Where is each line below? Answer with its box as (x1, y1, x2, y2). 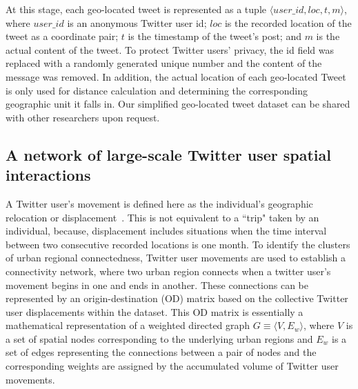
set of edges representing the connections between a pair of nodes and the (6, 345, 317, 359)
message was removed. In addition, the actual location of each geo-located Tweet (6, 69, 346, 83)
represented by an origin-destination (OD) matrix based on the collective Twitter (6, 291, 348, 306)
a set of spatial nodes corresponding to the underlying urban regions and (6, 331, 313, 346)
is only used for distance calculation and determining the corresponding (6, 83, 308, 97)
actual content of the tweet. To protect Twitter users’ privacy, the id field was (6, 42, 334, 57)
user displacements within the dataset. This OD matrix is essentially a (6, 304, 304, 319)
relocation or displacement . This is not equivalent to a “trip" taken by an (6, 210, 319, 224)
